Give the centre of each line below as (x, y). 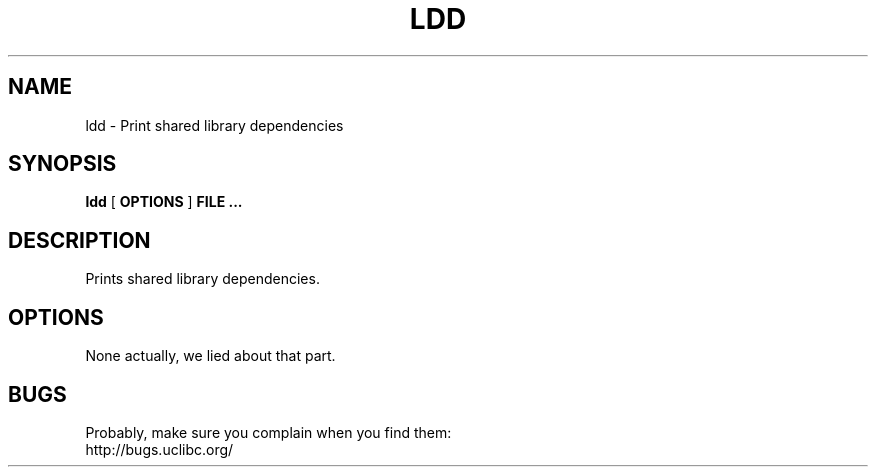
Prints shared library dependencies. (202, 279)
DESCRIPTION (79, 240)
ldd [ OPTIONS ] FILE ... (164, 202)
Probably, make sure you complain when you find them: (268, 432)
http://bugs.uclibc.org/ (159, 449)
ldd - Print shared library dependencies (214, 125)
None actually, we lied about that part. (210, 356)
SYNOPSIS (62, 164)
